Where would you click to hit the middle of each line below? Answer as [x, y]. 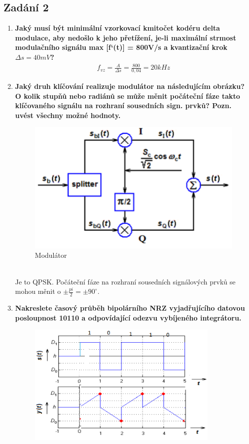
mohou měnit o [38, 291]
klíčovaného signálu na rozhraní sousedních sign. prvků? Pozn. [123, 105]
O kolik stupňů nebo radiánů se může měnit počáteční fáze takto [127, 96]
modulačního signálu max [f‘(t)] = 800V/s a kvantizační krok [121, 47]
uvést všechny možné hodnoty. [68, 115]
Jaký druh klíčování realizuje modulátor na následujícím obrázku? [130, 86]
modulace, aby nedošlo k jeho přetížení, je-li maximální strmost [125, 37]
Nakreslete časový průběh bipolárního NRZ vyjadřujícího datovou [130, 308]
